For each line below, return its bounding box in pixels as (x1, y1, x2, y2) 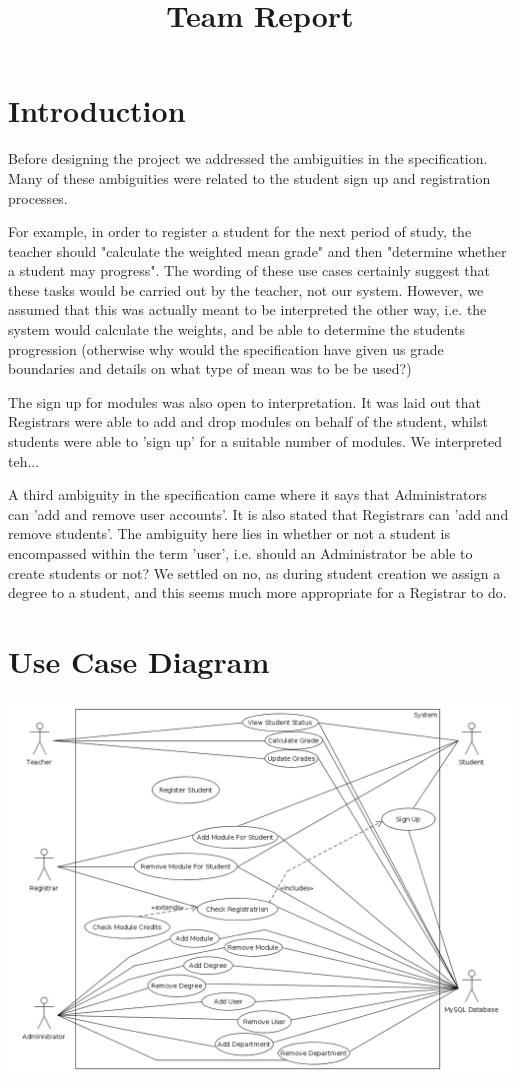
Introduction (8, 90, 186, 131)
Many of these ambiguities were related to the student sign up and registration (8, 167, 491, 188)
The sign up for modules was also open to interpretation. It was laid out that (8, 391, 482, 412)
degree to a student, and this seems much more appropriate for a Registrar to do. (8, 582, 507, 603)
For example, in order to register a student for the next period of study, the (8, 221, 472, 242)
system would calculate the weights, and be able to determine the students (8, 319, 465, 340)
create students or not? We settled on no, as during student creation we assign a (8, 562, 501, 583)
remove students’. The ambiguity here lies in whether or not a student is (8, 523, 450, 544)
